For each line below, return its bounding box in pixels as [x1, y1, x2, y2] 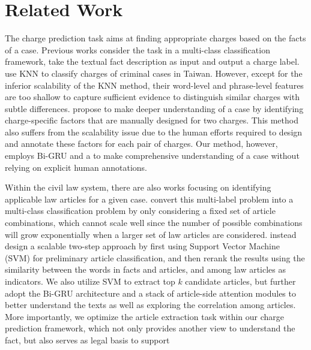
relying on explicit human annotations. [5, 161, 147, 173]
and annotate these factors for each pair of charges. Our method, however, [5, 137, 278, 150]
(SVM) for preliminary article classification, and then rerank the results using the [5, 251, 305, 264]
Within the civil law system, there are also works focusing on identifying [5, 181, 271, 194]
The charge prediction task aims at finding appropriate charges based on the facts [5, 32, 306, 44]
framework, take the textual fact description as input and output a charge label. [5, 55, 300, 68]
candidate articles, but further [185, 275, 296, 287]
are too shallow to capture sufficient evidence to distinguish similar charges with [5, 90, 300, 103]
